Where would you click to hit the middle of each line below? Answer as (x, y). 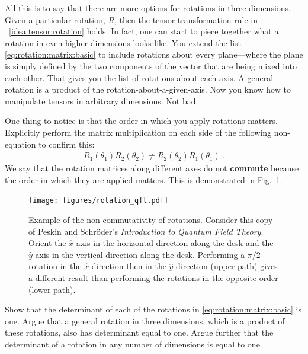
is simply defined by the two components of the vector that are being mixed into (151, 66)
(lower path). (52, 289)
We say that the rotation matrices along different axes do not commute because (152, 168)
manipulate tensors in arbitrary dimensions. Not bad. (102, 101)
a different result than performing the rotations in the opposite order (153, 277)
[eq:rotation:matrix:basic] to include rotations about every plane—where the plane (154, 54)
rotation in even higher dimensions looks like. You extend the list (123, 42)
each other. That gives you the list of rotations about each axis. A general (139, 77)
